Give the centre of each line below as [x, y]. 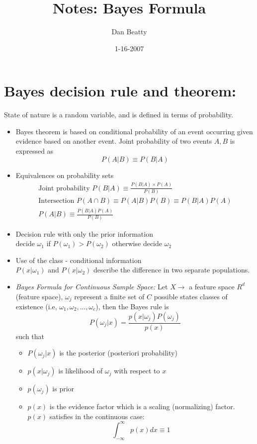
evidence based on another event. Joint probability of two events [114, 141]
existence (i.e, [36, 306]
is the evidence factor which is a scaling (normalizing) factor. [142, 406]
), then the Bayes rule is [132, 306]
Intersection [56, 201]
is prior [63, 389]
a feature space [212, 286]
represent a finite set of [109, 296]
